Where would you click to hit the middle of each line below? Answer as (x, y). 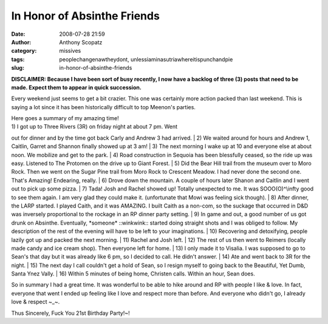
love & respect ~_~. (36, 302)
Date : (18, 34)
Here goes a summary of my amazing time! (65, 118)
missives (70, 51)
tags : (18, 59)
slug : (18, 68)
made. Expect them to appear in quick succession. (77, 87)
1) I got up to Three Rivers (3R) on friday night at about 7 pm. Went (94, 127)
